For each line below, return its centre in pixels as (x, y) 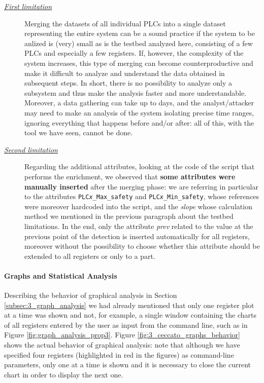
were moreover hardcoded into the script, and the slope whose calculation (138, 206)
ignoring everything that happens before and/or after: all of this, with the (139, 122)
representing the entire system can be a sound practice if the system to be (140, 33)
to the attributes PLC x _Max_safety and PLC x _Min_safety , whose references (142, 196)
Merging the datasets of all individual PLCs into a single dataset (125, 23)
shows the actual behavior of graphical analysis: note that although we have (122, 345)
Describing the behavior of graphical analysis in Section (91, 295)
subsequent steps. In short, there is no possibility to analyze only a (128, 83)
